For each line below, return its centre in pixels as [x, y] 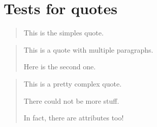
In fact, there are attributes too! [74, 118]
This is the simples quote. [64, 33]
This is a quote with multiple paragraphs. [88, 49]
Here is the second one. [60, 67]
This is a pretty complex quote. [73, 83]
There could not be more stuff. [71, 100]
